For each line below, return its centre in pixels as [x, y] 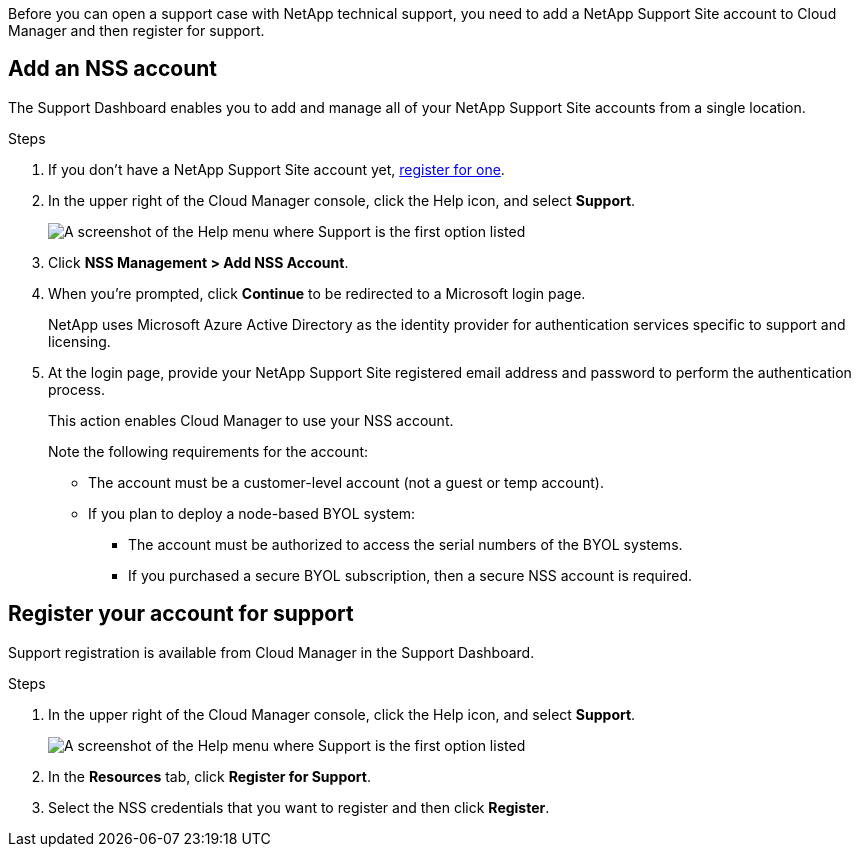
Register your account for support [181, 614]
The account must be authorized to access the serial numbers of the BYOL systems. [405, 544]
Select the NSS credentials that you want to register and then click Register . [299, 807]
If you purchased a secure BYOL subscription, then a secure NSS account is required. [410, 575]
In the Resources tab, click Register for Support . [209, 776]
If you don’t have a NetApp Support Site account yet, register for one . [276, 169]
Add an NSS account [112, 69]
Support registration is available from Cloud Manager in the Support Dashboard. [271, 652]
